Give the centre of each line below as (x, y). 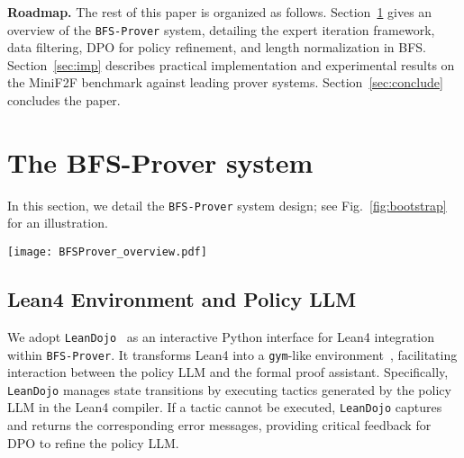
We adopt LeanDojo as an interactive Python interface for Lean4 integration (221, 336)
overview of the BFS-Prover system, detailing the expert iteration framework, (221, 29)
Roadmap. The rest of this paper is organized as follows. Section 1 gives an (220, 12)
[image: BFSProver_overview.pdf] (107, 252)
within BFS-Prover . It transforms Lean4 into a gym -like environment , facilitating (232, 354)
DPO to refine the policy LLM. (93, 442)
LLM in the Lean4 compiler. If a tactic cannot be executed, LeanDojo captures (225, 407)
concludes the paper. (64, 100)
